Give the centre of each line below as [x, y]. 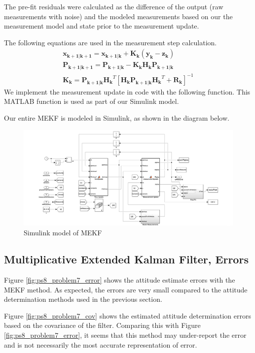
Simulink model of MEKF [63, 233]
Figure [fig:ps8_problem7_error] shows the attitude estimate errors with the [120, 279]
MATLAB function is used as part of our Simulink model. [91, 101]
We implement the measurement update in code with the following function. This [127, 91]
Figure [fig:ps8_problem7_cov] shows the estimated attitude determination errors [127, 315]
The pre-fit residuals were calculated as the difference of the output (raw [114, 6]
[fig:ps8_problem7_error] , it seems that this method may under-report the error [125, 335]
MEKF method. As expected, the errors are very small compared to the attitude [126, 289]
